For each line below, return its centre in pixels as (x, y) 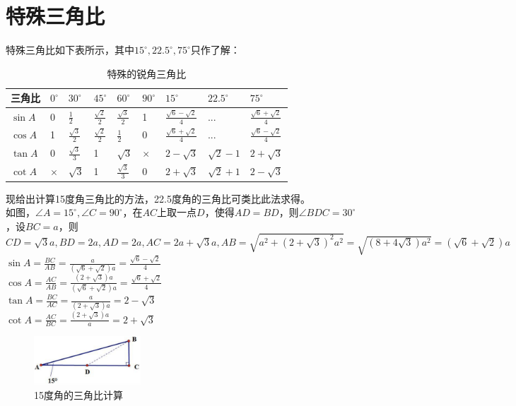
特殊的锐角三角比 (147, 73)
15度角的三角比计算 (78, 394)
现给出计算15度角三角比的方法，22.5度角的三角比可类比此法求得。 (158, 198)
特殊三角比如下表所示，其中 (70, 50)
